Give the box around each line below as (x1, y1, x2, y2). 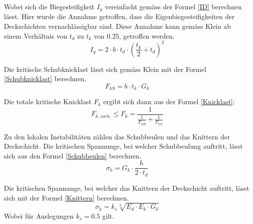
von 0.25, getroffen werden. (93, 30, 175, 41)
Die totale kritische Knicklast (4, 96, 92, 107)
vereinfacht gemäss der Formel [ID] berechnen (105, 1, 242, 11)
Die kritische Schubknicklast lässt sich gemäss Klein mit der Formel (4, 64, 207, 74)
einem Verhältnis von (4, 30, 68, 41)
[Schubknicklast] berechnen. (4, 73, 87, 84)
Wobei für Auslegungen (4, 210, 74, 221)
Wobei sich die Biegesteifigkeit (4, 1, 95, 11)
